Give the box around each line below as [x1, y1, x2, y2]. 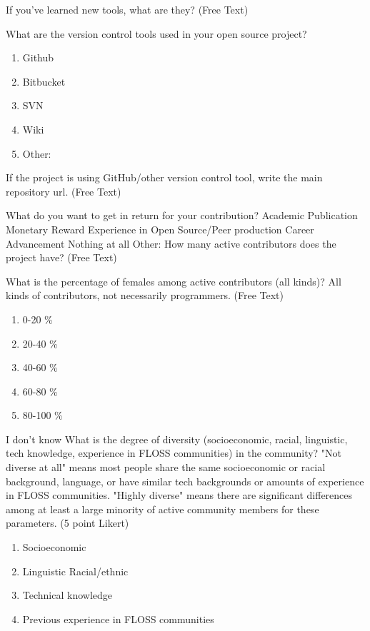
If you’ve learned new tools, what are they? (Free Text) [6, 2, 249, 16]
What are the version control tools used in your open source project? [6, 26, 307, 41]
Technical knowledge [22, 587, 113, 602]
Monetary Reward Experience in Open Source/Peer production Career [6, 221, 314, 236]
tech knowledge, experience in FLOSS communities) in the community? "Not [6, 445, 342, 460]
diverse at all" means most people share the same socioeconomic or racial [6, 460, 326, 475]
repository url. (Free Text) [6, 183, 121, 198]
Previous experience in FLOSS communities [22, 611, 214, 626]
